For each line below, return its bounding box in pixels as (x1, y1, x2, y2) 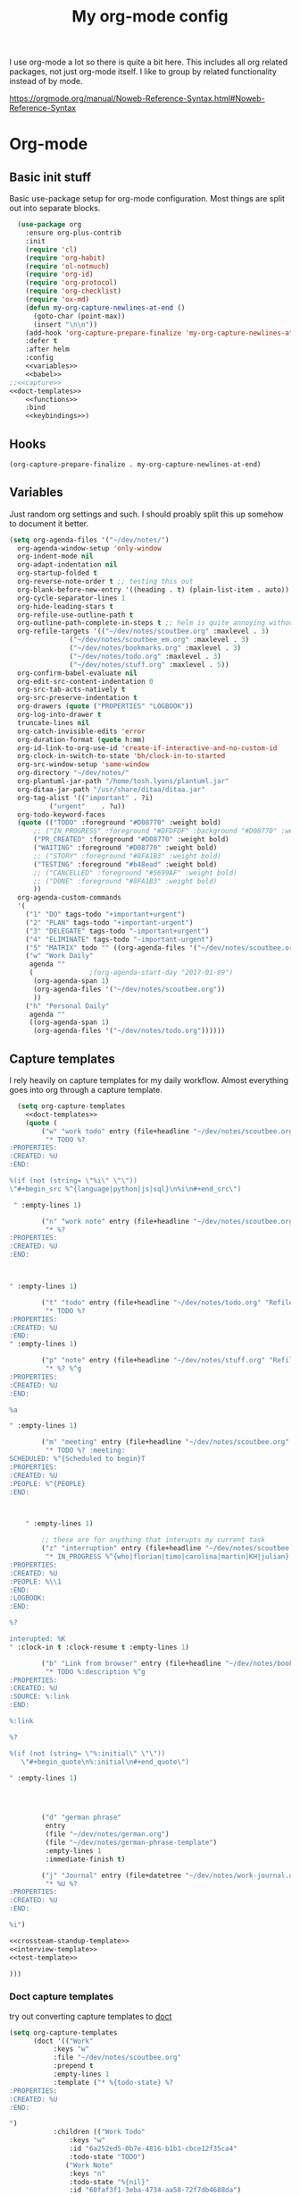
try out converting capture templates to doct (9, 2011, 172, 2021)
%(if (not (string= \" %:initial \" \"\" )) (9, 1748, 166, 1758)
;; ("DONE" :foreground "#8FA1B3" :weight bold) (32, 876, 218, 885)
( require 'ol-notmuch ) (25, 261, 110, 270)
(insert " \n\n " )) (32, 320, 98, 329)
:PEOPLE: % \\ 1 (9, 1577, 62, 1586)
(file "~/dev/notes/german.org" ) (45, 1830, 170, 1839)
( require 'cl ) (25, 244, 78, 254)
